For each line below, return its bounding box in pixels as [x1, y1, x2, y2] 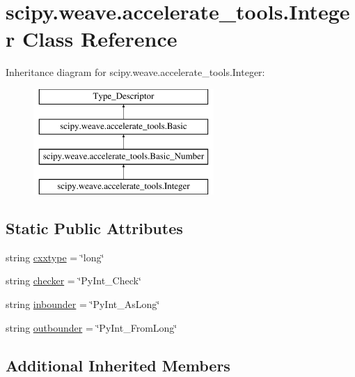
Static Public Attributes [6, 217, 183, 239]
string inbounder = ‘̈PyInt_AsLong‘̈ [6, 297, 160, 311]
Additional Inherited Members [6, 354, 230, 376]
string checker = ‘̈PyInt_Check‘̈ [6, 273, 141, 288]
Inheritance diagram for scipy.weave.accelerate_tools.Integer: [6, 65, 265, 79]
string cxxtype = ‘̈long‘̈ [6, 249, 104, 264]
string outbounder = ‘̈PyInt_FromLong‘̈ [6, 320, 177, 334]
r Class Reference [6, 24, 177, 53]
